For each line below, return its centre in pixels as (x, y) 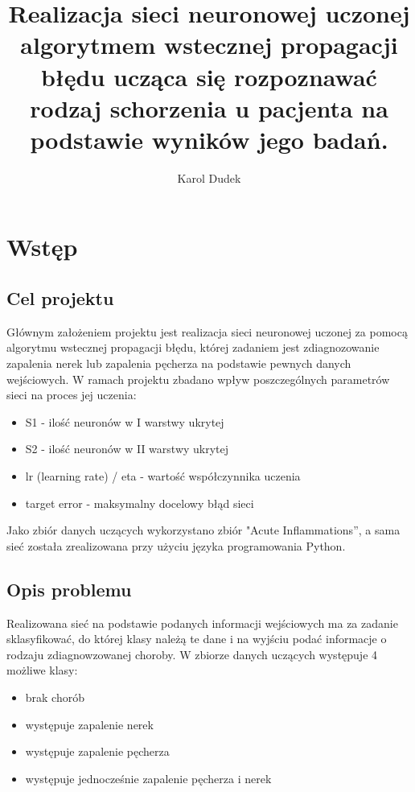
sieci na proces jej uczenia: (72, 395)
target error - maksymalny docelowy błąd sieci (140, 503)
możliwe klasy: (42, 670)
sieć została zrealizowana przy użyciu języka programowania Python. (176, 545)
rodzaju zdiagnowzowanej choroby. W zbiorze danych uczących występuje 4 (192, 654)
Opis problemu (69, 589)
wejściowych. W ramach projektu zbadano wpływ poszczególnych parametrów (198, 379)
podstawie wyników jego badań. (209, 139)
